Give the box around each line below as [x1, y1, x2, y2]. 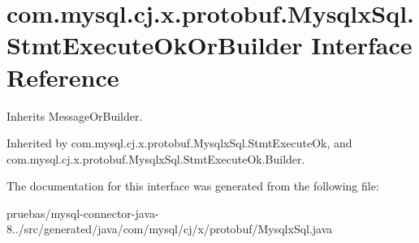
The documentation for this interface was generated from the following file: [6, 177, 379, 194]
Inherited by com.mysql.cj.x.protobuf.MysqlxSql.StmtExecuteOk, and [6, 134, 352, 151]
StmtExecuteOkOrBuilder [6, 28, 303, 62]
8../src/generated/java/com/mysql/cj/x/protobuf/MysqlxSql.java [6, 220, 333, 237]
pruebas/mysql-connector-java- [6, 204, 159, 221]
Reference [6, 60, 119, 93]
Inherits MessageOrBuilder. [6, 107, 143, 124]
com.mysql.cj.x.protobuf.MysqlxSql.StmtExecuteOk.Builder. [6, 150, 305, 167]
